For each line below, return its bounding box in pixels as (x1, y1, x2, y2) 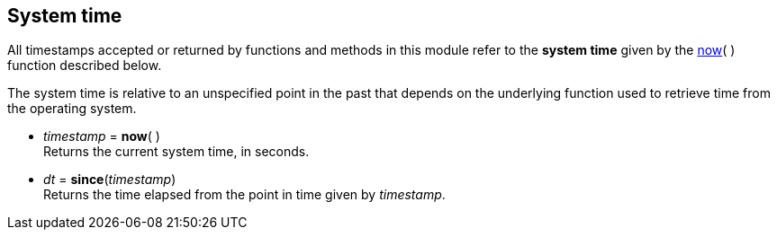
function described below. (7, 57, 162, 74)
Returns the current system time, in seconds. (43, 144, 310, 160)
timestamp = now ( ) (43, 128, 160, 145)
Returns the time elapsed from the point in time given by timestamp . (43, 187, 446, 203)
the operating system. (7, 101, 137, 117)
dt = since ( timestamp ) (43, 171, 176, 188)
